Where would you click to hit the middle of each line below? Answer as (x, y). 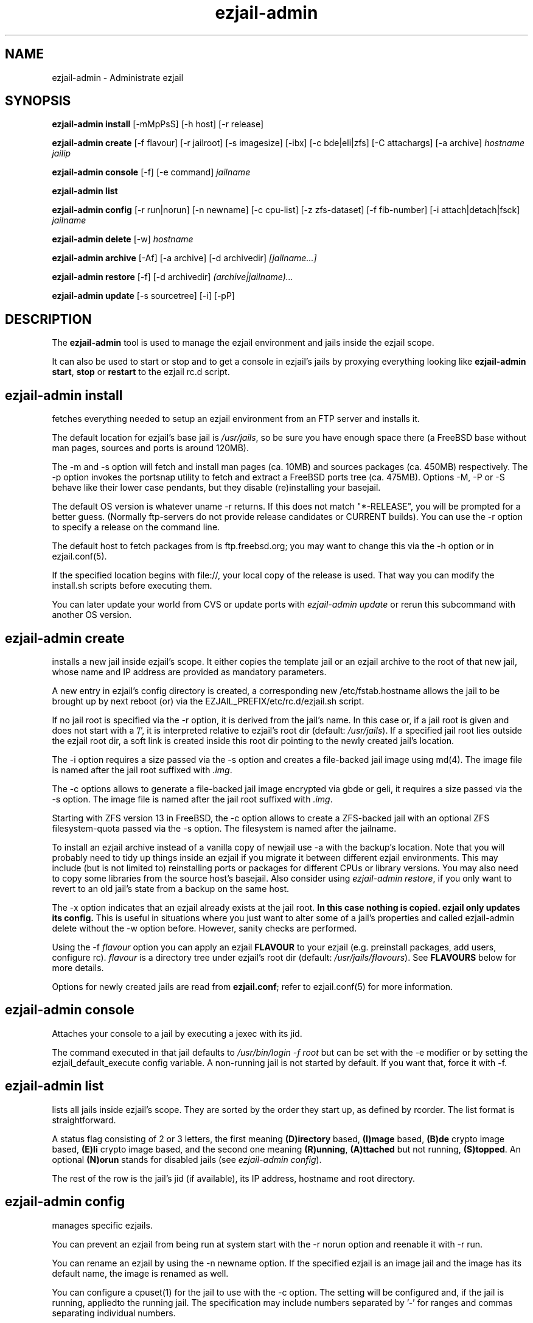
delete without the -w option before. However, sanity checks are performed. (204, 928)
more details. (78, 967)
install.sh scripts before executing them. (132, 586)
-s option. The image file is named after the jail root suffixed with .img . (192, 799)
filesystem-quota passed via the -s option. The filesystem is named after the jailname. (224, 828)
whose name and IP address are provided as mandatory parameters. (189, 672)
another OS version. (92, 615)
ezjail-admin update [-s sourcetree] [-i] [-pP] (143, 296)
